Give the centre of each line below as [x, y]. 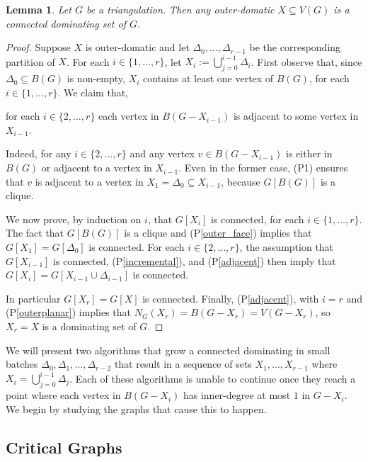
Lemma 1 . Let [39, 9]
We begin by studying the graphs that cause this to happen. [136, 409]
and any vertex [162, 153]
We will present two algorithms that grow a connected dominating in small [168, 350]
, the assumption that [287, 247]
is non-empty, [96, 78]
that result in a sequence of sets [183, 364]
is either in [309, 153]
